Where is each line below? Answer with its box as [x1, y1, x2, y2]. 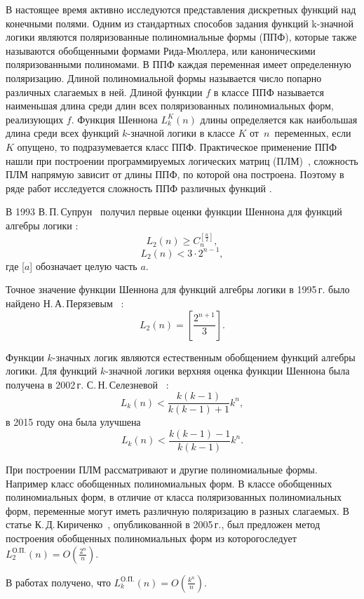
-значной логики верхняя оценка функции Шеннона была [105, 363, 350, 378]
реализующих [6, 112, 64, 126]
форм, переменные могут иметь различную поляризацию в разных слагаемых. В [6, 503, 349, 518]
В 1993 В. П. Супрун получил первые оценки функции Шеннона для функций [6, 204, 342, 219]
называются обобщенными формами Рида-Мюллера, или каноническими [6, 43, 316, 58]
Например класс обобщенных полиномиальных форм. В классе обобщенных [6, 476, 332, 490]
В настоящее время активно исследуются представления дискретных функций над [6, 2, 356, 16]
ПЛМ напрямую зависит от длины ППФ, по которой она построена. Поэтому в [6, 167, 344, 182]
